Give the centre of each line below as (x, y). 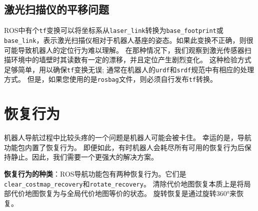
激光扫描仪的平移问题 (56, 9)
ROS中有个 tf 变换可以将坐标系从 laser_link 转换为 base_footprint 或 (114, 30)
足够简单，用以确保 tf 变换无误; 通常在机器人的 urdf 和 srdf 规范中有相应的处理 (129, 69)
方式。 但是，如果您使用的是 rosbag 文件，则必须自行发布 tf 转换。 (110, 79)
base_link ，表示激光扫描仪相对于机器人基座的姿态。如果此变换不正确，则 (125, 40)
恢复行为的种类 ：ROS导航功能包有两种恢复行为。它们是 (95, 173)
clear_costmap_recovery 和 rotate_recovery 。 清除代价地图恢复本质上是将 (124, 183)
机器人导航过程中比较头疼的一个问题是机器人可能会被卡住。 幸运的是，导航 (128, 137)
